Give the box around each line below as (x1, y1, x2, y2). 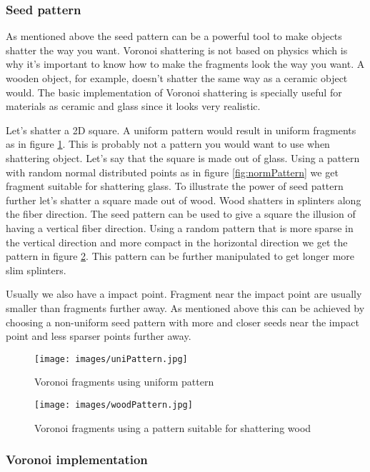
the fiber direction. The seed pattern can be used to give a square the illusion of (6, 206, 356, 221)
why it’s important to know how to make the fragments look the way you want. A (6, 56, 365, 71)
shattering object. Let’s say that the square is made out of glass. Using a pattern (6, 150, 360, 165)
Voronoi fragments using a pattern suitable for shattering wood (34, 420, 311, 435)
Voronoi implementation (6, 451, 148, 468)
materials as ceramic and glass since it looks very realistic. (6, 99, 261, 114)
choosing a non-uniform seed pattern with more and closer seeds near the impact (6, 314, 359, 329)
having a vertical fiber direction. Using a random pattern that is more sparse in (6, 220, 354, 235)
